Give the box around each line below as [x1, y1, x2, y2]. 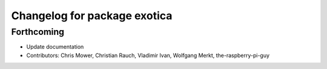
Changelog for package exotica [11, 9, 173, 22]
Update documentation [26, 43, 84, 50]
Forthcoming [11, 26, 65, 37]
